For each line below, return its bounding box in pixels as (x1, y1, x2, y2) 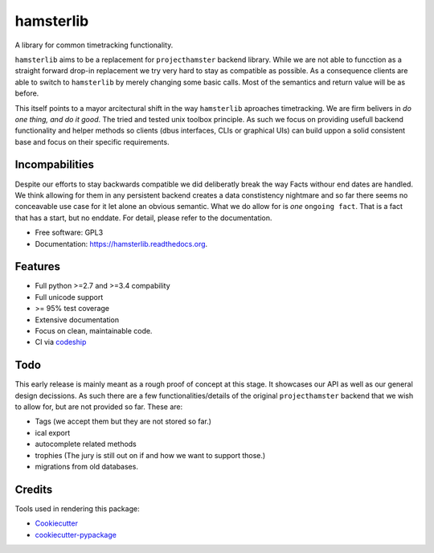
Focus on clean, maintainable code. (35, 326, 153, 335)
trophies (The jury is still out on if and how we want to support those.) (35, 450, 266, 460)
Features (14, 260, 60, 273)
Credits (14, 482, 53, 496)
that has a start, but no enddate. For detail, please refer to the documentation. (14, 213, 272, 223)
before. (14, 88, 39, 98)
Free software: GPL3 (35, 227, 104, 237)
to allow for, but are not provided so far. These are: (14, 402, 183, 412)
